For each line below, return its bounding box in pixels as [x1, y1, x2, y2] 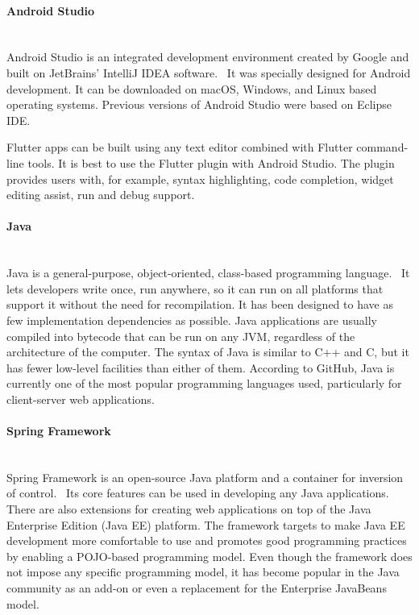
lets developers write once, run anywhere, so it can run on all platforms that [6, 280, 384, 297]
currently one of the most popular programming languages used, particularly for [6, 375, 402, 392]
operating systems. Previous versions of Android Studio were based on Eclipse [6, 96, 392, 113]
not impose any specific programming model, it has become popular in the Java [6, 563, 400, 580]
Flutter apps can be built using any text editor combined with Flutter [6, 139, 353, 156]
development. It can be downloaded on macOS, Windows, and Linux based [6, 80, 377, 97]
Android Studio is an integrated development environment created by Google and [6, 48, 409, 65]
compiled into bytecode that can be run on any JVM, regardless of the [6, 327, 355, 344]
